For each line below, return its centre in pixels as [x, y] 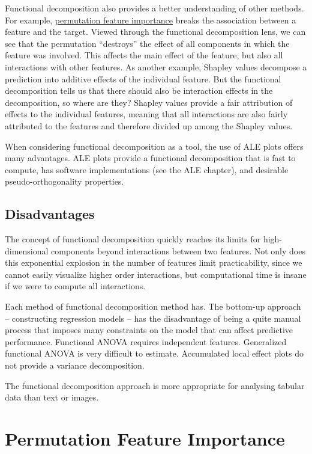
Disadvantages [50, 214]
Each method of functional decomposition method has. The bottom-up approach [153, 306]
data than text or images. [52, 397]
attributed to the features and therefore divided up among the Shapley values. [149, 125]
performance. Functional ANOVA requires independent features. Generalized [146, 341]
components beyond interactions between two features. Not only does [178, 250]
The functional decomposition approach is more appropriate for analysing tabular [155, 385]
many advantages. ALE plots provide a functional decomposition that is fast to [150, 158]
